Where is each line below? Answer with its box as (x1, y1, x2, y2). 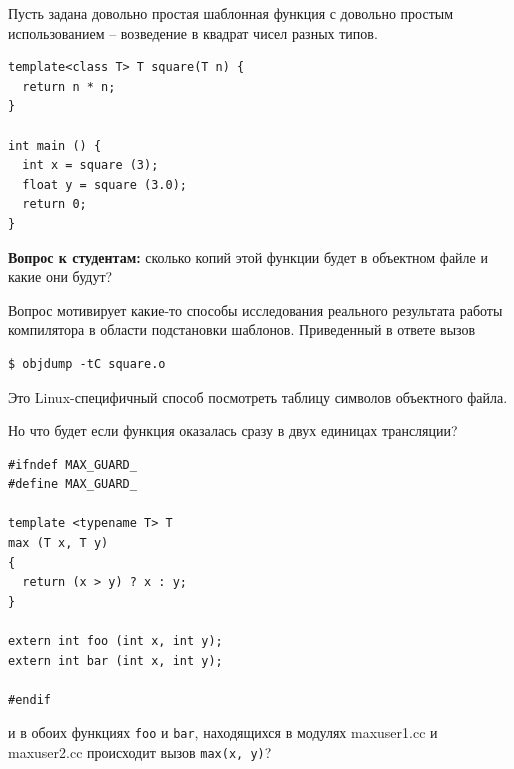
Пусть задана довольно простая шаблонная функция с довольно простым (8, 3, 454, 23)
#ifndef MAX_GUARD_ (8, 457, 137, 472)
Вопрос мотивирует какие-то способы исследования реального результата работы (8, 299, 503, 320)
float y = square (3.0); (22, 177, 187, 192)
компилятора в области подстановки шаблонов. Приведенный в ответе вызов (8, 319, 476, 340)
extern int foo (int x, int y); (8, 634, 223, 649)
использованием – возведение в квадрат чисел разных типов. (8, 22, 378, 43)
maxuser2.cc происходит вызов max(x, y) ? (8, 742, 272, 763)
